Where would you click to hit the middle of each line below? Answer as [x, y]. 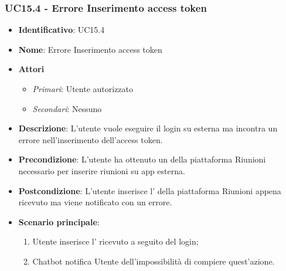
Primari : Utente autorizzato [83, 89]
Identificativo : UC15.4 [62, 30]
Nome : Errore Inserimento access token [90, 49]
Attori [31, 69]
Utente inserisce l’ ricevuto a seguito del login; [115, 241]
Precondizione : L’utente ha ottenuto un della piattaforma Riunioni [142, 159]
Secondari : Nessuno [67, 108]
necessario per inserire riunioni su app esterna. [102, 170]
